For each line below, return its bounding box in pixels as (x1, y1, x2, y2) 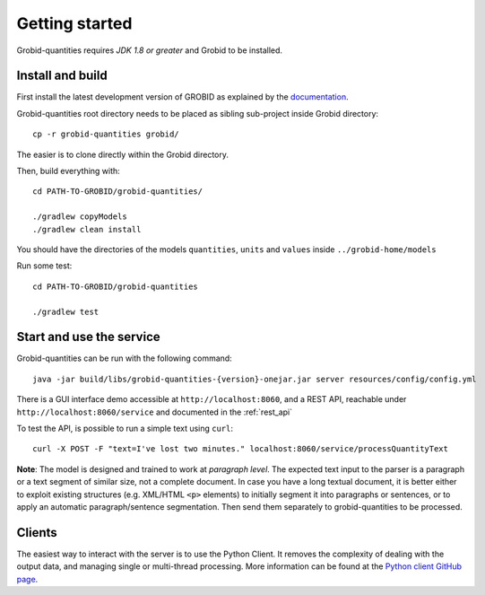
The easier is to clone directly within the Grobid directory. (16, 149, 229, 160)
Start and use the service (16, 329, 160, 345)
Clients (16, 525, 57, 540)
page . (16, 573, 39, 584)
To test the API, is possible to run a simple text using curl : (16, 423, 233, 433)
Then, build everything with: (16, 166, 120, 177)
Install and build (16, 68, 108, 83)
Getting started (16, 13, 133, 33)
